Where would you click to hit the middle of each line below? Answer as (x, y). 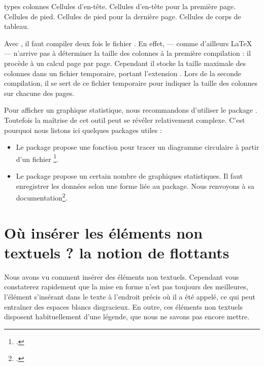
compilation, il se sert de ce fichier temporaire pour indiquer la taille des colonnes (131, 83)
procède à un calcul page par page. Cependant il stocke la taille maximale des (125, 63)
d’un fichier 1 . (37, 158)
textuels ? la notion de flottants (117, 252)
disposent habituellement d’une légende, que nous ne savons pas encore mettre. (127, 317)
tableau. (17, 26)
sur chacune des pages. (39, 93)
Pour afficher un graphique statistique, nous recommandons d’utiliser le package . (131, 110)
